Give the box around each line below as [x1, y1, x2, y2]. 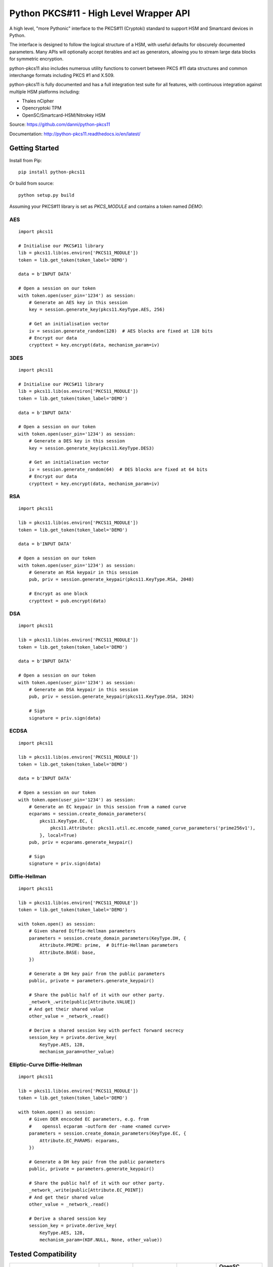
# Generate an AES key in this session [28, 300, 128, 305]
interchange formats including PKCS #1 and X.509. [9, 72, 115, 78]
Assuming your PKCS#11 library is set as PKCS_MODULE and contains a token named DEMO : [9, 203, 203, 210]
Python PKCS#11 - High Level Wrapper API [9, 8, 191, 19]
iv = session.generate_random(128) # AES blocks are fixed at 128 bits [28, 328, 213, 334]
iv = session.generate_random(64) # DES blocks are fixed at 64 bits [28, 466, 208, 472]
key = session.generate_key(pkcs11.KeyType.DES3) [28, 445, 154, 451]
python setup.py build [18, 192, 75, 198]
